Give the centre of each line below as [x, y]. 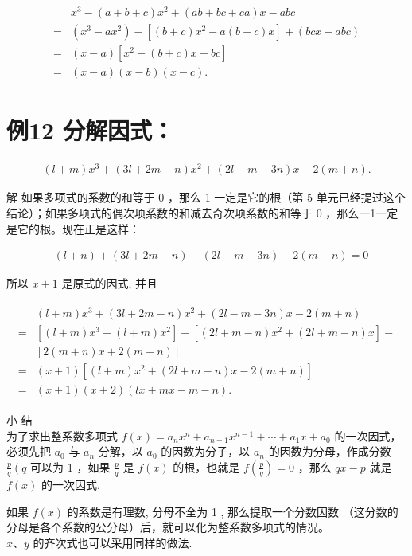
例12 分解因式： [90, 130]
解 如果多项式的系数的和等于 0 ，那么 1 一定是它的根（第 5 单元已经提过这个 [206, 197]
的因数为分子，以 [206, 451]
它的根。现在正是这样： [78, 228]
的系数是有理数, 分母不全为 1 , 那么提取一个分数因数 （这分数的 [233, 511]
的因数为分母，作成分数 [330, 451]
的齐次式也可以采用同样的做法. [113, 542]
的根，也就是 [206, 466]
